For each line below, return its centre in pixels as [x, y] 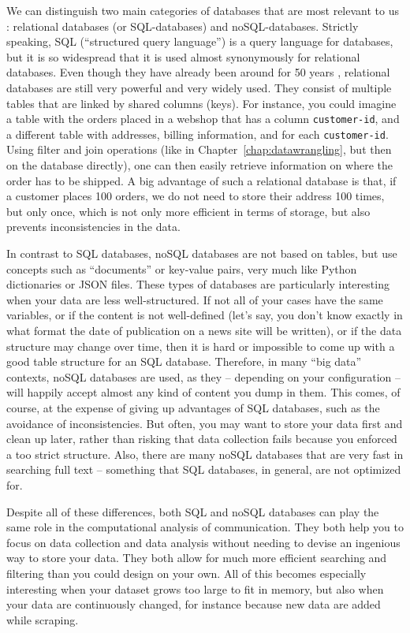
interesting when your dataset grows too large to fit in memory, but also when [195, 588]
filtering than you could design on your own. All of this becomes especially [186, 573]
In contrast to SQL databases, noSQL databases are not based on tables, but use [202, 253]
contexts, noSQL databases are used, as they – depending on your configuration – [204, 376]
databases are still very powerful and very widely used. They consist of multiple [199, 87]
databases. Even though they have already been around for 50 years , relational [198, 72]
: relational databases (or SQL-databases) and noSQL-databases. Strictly [183, 26]
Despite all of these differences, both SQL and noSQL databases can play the [193, 511]
